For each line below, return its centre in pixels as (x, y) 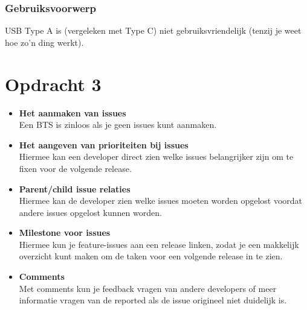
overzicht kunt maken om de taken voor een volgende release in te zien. (151, 256)
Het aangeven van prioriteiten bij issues (104, 144)
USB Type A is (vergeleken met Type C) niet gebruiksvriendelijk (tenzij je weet (153, 30)
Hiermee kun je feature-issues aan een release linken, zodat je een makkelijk (159, 244)
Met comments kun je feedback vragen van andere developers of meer (148, 288)
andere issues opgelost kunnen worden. (90, 212)
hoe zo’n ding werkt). (44, 42)
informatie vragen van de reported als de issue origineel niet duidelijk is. (153, 300)
